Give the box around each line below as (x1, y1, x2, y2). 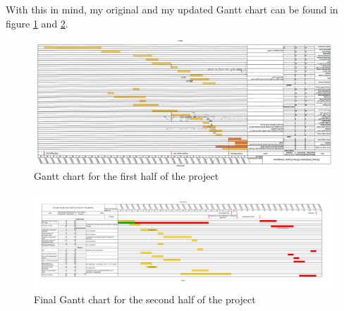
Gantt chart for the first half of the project (34, 169, 219, 183)
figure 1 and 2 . (6, 16, 68, 30)
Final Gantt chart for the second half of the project (34, 292, 256, 307)
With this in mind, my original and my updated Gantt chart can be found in (6, 2, 338, 16)
